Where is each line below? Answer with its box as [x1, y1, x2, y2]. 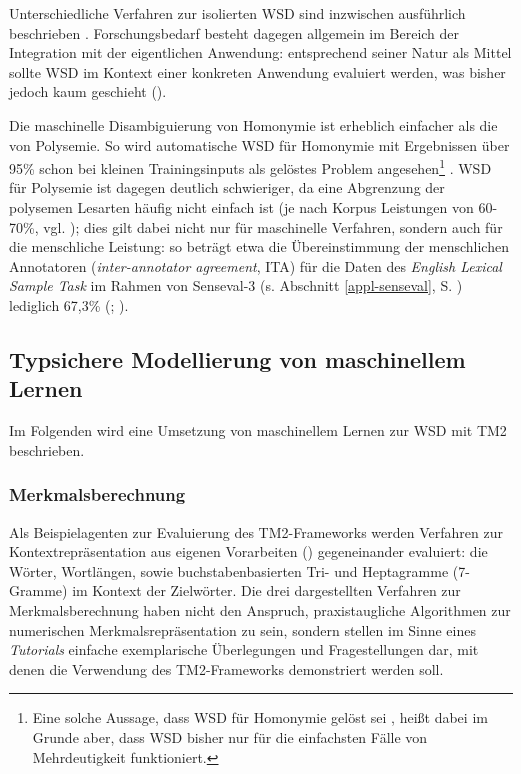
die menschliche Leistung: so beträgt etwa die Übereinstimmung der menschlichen [9, 236, 509, 257]
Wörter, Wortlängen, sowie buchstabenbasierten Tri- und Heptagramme [9, 560, 449, 581]
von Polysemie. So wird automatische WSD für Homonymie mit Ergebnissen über [9, 134, 510, 155]
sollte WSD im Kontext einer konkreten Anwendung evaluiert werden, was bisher [9, 61, 506, 82]
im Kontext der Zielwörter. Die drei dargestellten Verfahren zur [72, 580, 461, 601]
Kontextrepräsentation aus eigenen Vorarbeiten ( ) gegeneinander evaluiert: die [9, 541, 488, 562]
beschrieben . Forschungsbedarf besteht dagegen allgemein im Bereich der [9, 22, 460, 43]
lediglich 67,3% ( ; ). [9, 294, 129, 315]
